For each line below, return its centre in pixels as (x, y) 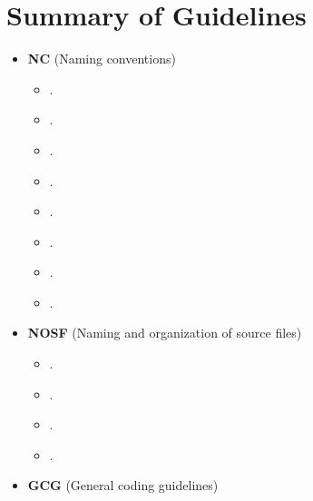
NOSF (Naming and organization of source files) (165, 333)
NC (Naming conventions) (102, 59)
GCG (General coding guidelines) (123, 485)
